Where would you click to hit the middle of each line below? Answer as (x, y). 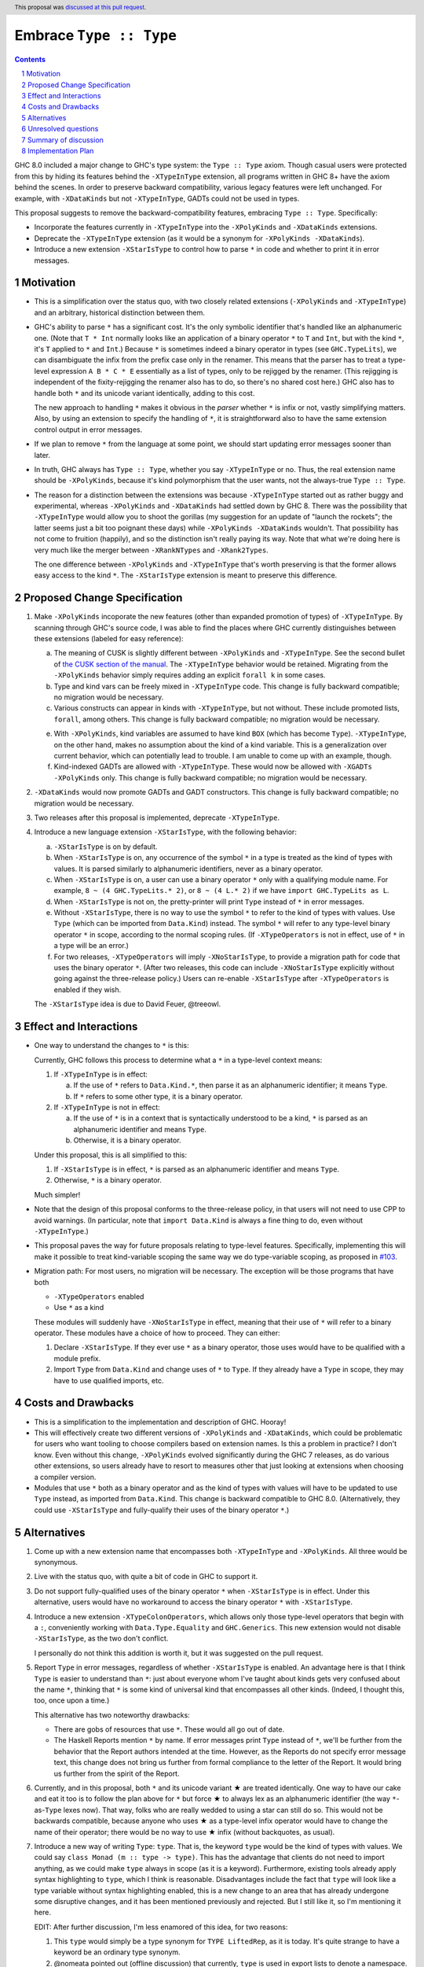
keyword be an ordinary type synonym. (117, 1952)
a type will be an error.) (91, 946)
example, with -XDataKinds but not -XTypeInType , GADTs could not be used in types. (157, 198)
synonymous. (56, 1562)
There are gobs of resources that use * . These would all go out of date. (169, 1729)
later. (42, 455)
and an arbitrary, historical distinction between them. (120, 312)
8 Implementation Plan (58, 151)
